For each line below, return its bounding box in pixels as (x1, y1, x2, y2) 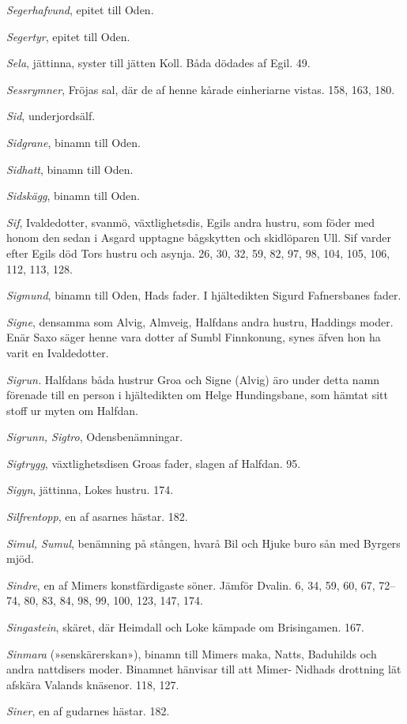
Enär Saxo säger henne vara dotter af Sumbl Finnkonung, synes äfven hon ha (6, 329, 381, 345)
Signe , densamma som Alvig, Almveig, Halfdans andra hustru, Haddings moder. (6, 313, 394, 330)
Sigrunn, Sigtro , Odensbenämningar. (6, 428, 183, 445)
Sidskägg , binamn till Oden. (6, 187, 141, 204)
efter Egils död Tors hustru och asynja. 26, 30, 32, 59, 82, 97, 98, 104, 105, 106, (6, 244, 390, 261)
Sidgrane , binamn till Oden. (6, 134, 141, 150)
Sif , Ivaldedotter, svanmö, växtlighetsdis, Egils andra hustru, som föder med (6, 213, 375, 230)
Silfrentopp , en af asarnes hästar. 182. (6, 508, 188, 525)
